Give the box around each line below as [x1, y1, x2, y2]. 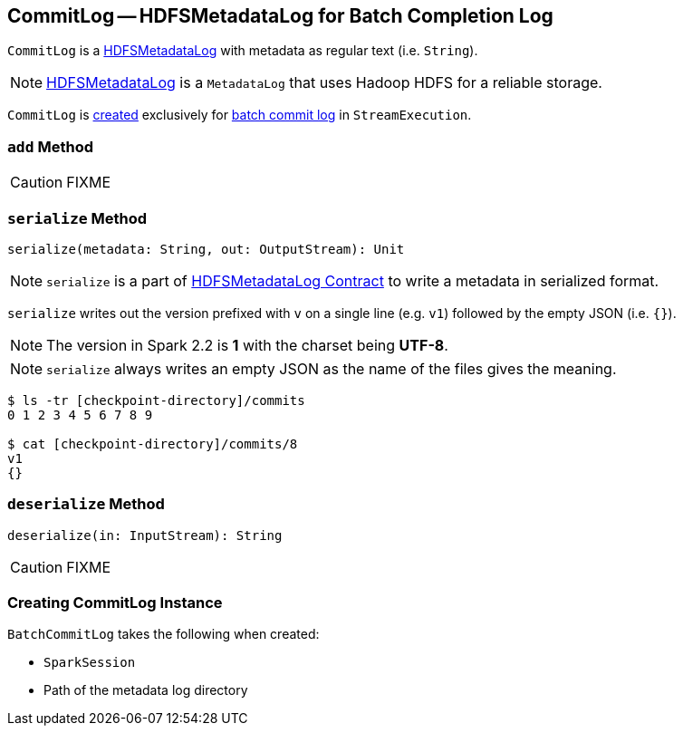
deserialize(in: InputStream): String [7, 527, 283, 543]
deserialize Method [7, 495, 165, 514]
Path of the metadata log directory [43, 682, 248, 699]
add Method [7, 137, 93, 156]
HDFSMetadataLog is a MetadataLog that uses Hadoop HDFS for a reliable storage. [46, 73, 602, 92]
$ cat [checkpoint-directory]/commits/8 [7, 436, 298, 451]
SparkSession [43, 655, 136, 670]
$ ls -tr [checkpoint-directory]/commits [7, 392, 305, 408]
